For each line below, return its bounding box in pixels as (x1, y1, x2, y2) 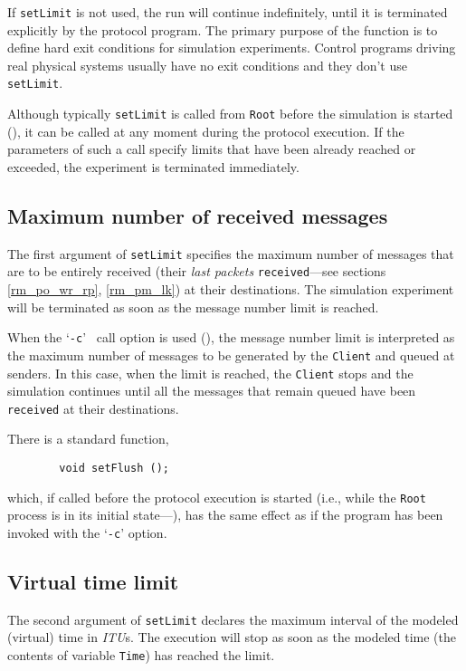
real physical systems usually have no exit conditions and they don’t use (7, 55, 407, 74)
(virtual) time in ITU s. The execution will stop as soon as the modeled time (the (7, 628, 457, 647)
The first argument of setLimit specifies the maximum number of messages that (7, 244, 454, 263)
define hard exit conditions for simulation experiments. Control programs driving (7, 38, 456, 57)
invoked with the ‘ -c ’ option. (7, 522, 167, 542)
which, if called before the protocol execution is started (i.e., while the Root (7, 487, 426, 506)
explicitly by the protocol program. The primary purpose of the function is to (7, 20, 438, 39)
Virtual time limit (7, 568, 179, 595)
